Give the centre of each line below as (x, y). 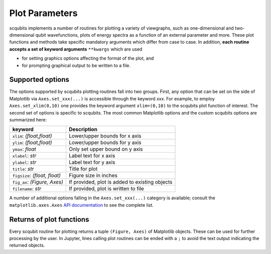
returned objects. (27, 245)
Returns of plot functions (49, 219)
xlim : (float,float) (32, 136)
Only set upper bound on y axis (106, 149)
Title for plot (83, 169)
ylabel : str (24, 162)
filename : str (27, 189)
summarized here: (28, 119)
